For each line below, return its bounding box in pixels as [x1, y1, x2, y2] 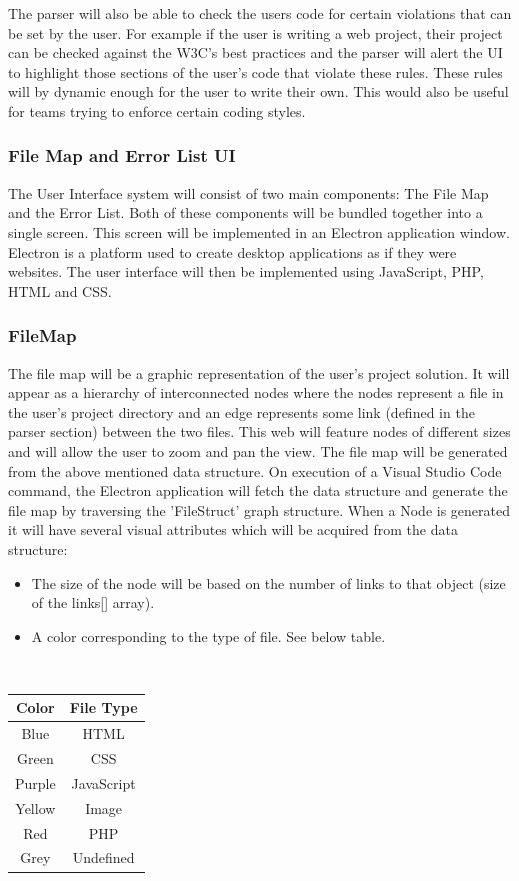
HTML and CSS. [8, 280, 112, 301]
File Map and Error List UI [8, 143, 236, 168]
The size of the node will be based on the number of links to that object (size [31, 572, 506, 593]
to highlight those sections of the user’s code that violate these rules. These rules [8, 61, 503, 82]
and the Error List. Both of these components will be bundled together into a [8, 202, 483, 223]
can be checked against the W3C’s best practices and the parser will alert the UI [8, 42, 503, 63]
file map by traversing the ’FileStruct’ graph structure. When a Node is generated [8, 499, 510, 520]
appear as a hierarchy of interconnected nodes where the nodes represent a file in [8, 382, 504, 403]
